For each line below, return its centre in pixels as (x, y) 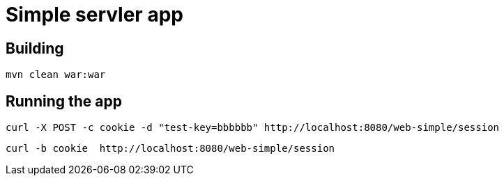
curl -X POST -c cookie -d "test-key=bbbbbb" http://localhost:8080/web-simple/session (253, 128)
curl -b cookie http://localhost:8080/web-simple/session (170, 149)
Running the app (64, 101)
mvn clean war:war (56, 75)
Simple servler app (94, 15)
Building (35, 48)
